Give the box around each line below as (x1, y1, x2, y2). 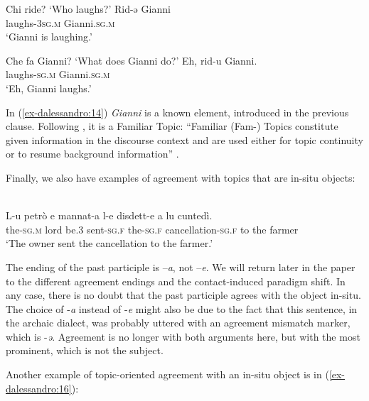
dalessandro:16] (6, 380, 72, 395)
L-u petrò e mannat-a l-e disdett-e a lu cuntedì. (6, 208, 213, 223)
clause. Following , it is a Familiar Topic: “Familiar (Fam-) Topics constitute (6, 119, 338, 133)
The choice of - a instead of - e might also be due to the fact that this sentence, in (6, 301, 358, 316)
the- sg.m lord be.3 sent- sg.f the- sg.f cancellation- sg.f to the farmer (6, 221, 299, 236)
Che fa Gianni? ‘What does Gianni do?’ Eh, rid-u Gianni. (6, 53, 257, 67)
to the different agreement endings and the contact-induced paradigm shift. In (6, 273, 346, 288)
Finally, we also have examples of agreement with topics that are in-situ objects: (6, 170, 355, 185)
